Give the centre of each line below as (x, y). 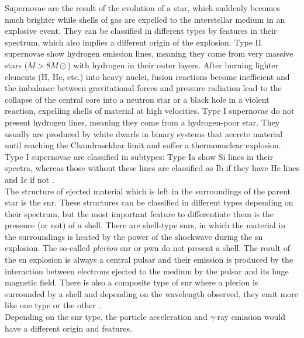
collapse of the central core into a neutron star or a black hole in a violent (137, 99)
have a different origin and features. (68, 328)
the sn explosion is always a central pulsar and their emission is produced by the (149, 259)
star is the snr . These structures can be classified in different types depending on (149, 202)
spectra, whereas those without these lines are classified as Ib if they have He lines (152, 168)
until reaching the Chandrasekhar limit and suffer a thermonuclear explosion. (143, 145)
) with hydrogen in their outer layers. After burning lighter (173, 65)
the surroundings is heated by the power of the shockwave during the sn (134, 236)
